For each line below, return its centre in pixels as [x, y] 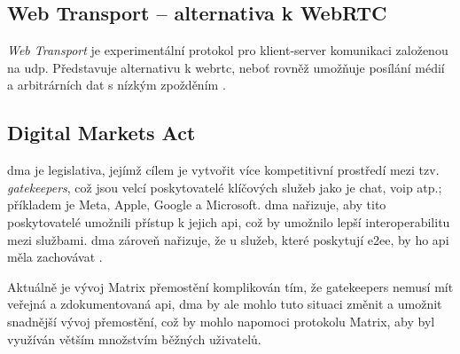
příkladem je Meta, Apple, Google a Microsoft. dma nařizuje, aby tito [197, 205]
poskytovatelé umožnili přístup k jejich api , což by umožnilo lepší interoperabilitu [229, 221]
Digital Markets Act [101, 133]
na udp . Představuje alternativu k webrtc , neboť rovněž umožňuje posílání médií [226, 67]
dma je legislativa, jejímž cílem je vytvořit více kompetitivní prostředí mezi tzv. [223, 170]
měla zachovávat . [55, 257]
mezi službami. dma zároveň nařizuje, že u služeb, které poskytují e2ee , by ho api [228, 239]
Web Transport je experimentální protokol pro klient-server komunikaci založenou [228, 50]
